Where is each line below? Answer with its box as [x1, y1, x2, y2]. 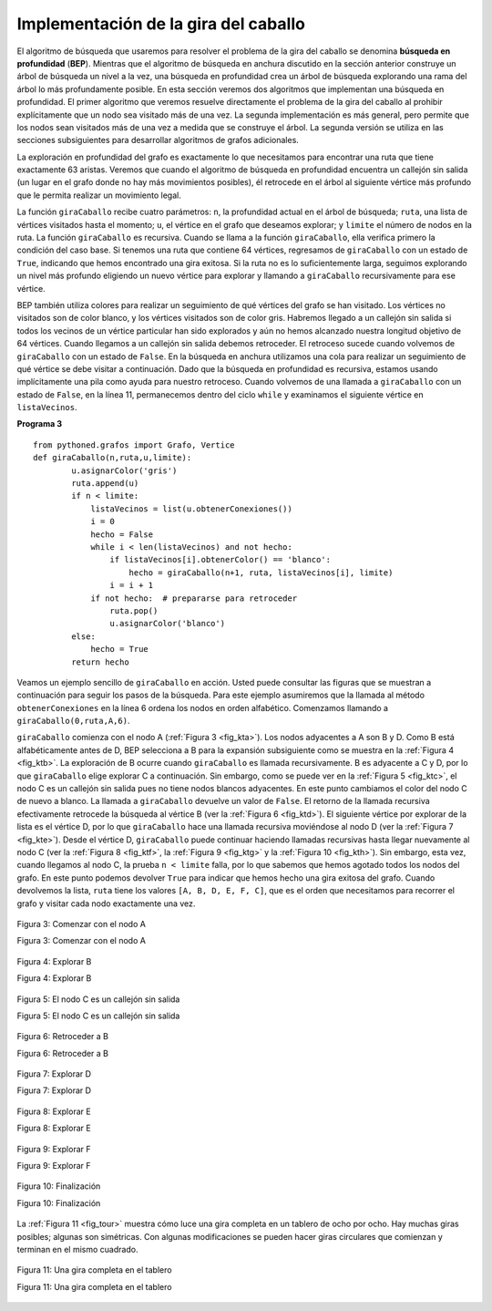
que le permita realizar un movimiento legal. [16, 190, 181, 201]
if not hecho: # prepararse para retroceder [90, 593, 298, 604]
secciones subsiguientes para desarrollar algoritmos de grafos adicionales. [16, 135, 300, 146]
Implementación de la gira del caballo [16, 14, 305, 34]
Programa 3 [16, 418, 63, 429]
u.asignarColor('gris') [71, 465, 178, 476]
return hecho [71, 656, 129, 667]
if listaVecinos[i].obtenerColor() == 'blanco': [109, 554, 332, 565]
